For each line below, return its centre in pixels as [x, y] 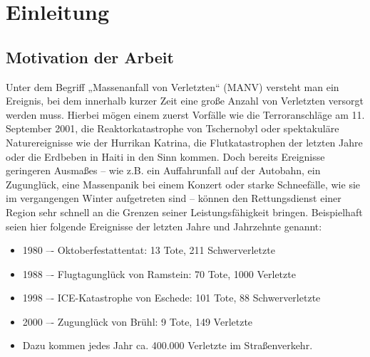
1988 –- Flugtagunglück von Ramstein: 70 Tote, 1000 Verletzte [159, 273]
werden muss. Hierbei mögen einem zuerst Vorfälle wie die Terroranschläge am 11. [185, 114]
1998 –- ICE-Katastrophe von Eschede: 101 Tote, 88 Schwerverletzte [171, 298]
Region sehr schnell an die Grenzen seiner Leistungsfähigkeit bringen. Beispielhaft [184, 212]
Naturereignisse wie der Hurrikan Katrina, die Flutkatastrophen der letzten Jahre [184, 142]
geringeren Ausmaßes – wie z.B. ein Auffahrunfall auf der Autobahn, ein [163, 170]
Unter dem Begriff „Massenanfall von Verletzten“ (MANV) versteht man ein [173, 86]
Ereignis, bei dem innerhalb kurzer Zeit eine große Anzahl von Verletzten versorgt [185, 101]
